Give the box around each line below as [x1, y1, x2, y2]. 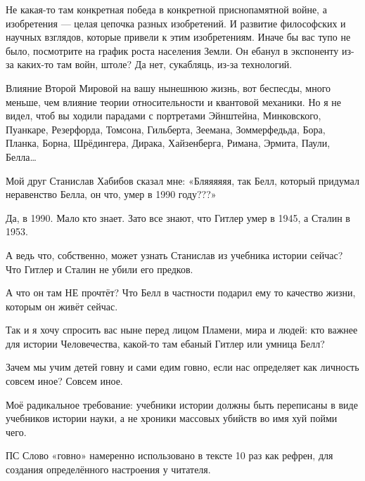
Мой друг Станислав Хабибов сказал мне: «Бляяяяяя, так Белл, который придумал [6, 173, 359, 187]
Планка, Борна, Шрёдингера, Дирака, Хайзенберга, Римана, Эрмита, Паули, [6, 136, 331, 150]
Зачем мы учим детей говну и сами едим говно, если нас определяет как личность [6, 360, 359, 374]
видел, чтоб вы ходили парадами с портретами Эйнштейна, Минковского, [6, 108, 321, 123]
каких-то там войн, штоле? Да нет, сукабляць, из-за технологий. [17, 57, 293, 72]
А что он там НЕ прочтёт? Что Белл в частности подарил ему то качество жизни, [6, 285, 356, 300]
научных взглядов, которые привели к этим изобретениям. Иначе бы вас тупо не [6, 29, 351, 44]
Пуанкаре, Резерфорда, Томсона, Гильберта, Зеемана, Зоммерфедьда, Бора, [6, 121, 326, 136]
